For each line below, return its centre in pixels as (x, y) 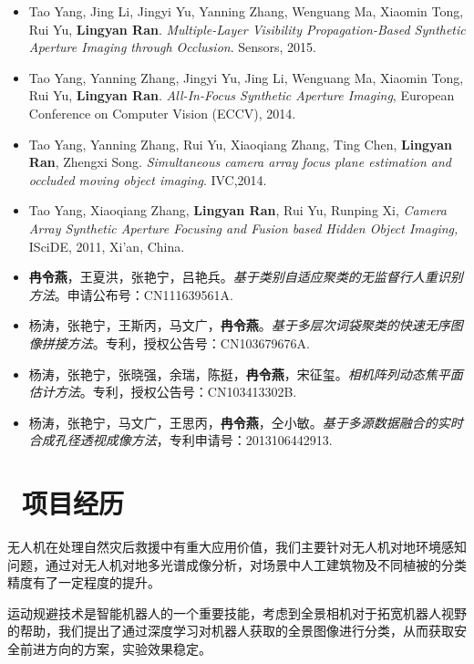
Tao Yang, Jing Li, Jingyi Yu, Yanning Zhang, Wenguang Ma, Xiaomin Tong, (246, 11)
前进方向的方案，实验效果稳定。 (115, 648)
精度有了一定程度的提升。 (84, 582)
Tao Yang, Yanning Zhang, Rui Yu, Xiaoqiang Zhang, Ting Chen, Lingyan (240, 144)
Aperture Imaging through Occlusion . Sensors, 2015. (172, 47)
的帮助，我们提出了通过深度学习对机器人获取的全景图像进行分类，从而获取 (231, 631)
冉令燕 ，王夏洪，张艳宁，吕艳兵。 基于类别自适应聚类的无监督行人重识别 (246, 277)
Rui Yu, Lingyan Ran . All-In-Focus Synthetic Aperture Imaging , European (242, 95)
